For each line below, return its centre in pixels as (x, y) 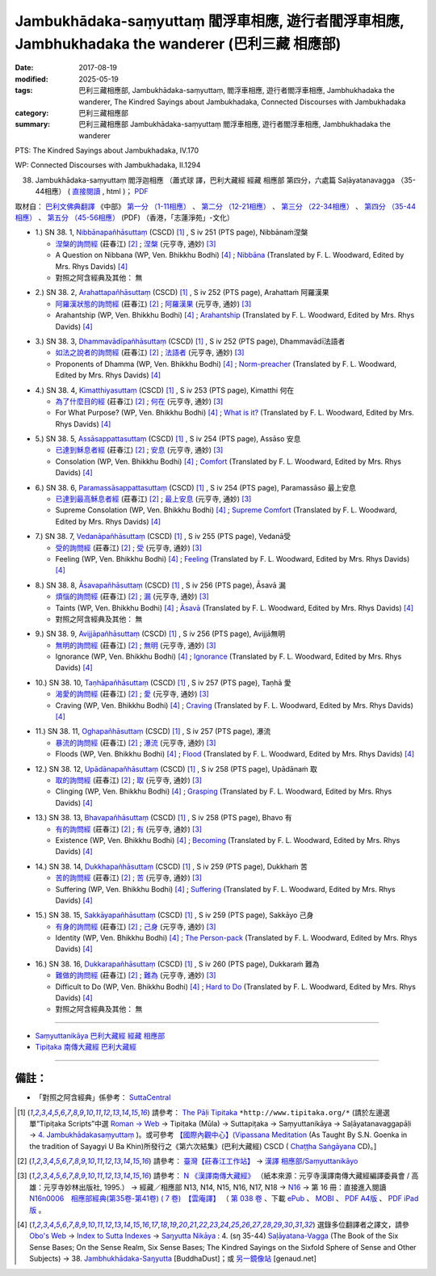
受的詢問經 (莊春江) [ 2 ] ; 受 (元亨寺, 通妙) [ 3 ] (128, 547)
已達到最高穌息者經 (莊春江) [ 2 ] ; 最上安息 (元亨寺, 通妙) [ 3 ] (153, 499)
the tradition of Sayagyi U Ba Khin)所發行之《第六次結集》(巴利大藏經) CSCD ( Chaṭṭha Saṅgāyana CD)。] (203, 1146)
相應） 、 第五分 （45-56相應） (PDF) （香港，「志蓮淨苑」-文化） (124, 217)
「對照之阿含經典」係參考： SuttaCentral (103, 1097)
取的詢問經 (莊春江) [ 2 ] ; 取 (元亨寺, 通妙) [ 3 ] (128, 780)
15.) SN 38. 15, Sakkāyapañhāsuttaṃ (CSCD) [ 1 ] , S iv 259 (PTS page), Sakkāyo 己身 (174, 915)
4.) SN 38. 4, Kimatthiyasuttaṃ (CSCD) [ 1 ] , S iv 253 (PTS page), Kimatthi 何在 (165, 390)
